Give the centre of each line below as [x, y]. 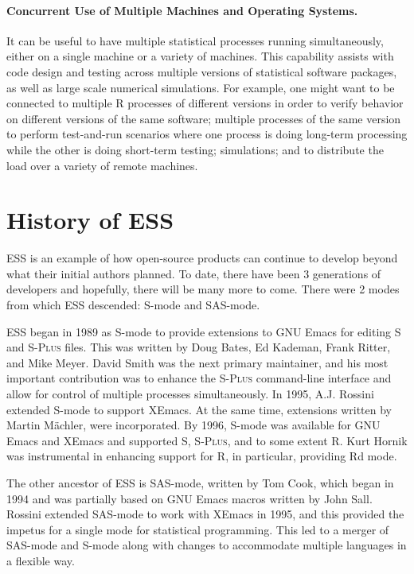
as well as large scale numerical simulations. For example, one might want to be [201, 87]
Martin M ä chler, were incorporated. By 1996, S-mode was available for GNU [193, 425]
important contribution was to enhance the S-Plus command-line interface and [199, 378]
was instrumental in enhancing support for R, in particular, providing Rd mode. [202, 456]
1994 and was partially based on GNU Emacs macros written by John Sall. [189, 498]
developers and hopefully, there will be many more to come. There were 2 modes [203, 289]
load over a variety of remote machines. [102, 165]
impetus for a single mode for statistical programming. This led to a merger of [198, 529]
